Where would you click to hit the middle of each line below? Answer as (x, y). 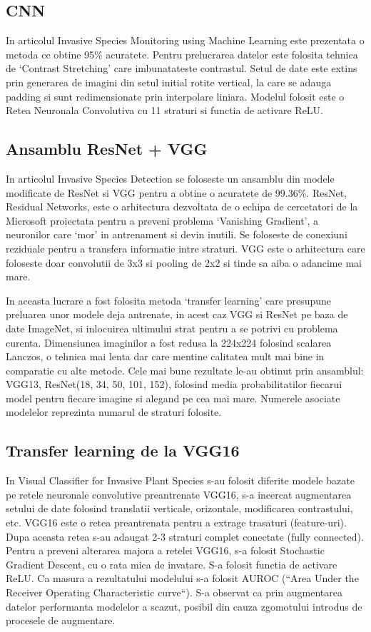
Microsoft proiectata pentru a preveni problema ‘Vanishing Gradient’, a (162, 220)
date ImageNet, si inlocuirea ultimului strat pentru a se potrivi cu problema (172, 328)
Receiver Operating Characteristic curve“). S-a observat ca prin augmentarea (174, 592)
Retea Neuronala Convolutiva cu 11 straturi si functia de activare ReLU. (164, 110)
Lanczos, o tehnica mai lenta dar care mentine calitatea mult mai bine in (165, 356)
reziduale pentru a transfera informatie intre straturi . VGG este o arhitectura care (185, 248)
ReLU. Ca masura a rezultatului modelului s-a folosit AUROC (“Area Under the (182, 578)
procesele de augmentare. (61, 620)
